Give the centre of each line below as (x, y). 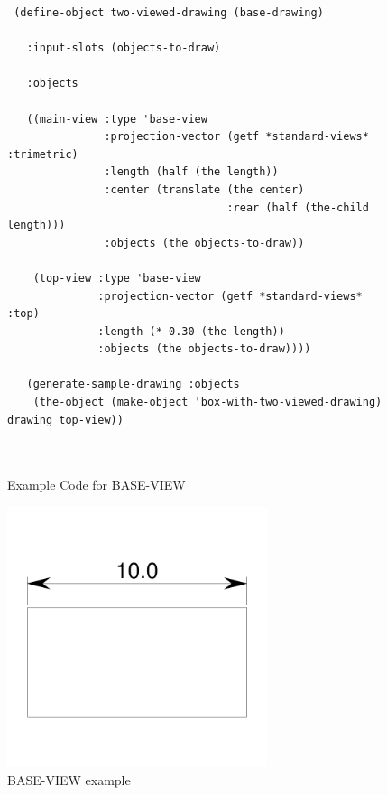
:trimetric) (43, 154)
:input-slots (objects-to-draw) (124, 48)
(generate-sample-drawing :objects (133, 384)
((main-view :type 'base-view (117, 119)
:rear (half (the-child (298, 207)
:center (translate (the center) (204, 189)
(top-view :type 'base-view (117, 278)
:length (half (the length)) (191, 172)
